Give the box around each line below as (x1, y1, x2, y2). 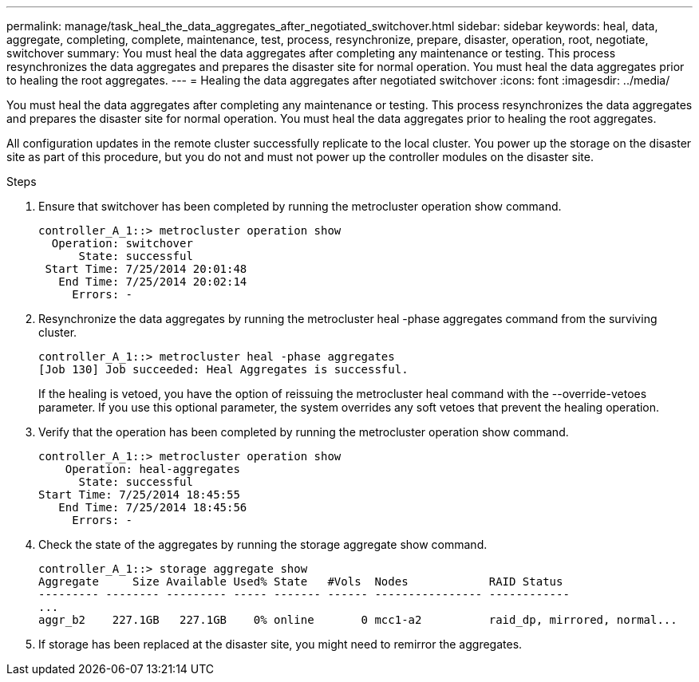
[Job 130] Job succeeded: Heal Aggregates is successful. (38, 363, 409, 376)
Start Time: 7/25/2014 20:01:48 (45, 262, 247, 275)
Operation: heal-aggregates (65, 463, 240, 475)
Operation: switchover (51, 237, 193, 250)
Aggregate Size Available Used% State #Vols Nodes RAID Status (38, 575, 563, 588)
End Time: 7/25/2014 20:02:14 (58, 275, 247, 288)
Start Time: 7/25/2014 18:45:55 (38, 488, 240, 501)
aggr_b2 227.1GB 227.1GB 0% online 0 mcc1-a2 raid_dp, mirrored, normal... (38, 613, 677, 626)
